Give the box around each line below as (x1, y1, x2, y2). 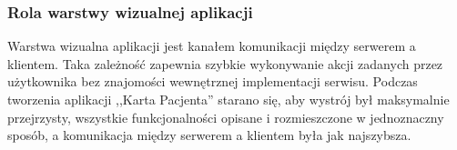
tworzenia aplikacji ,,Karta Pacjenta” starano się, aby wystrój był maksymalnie (7, 90, 450, 108)
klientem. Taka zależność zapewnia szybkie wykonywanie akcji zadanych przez (7, 54, 443, 73)
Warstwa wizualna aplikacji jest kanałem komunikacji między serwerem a (7, 36, 416, 55)
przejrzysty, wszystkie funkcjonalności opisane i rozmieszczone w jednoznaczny (7, 107, 444, 126)
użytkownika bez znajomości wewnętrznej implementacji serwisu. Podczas (7, 72, 418, 91)
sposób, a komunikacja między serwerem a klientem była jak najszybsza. (7, 125, 411, 145)
